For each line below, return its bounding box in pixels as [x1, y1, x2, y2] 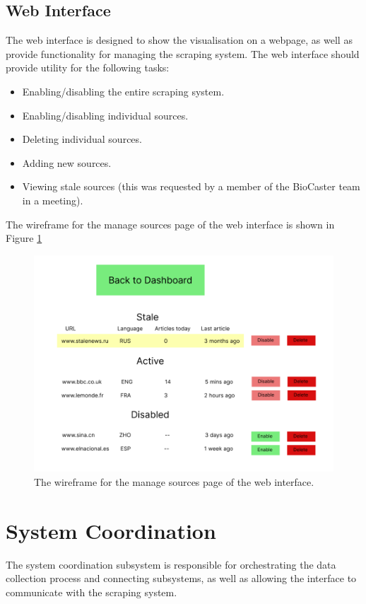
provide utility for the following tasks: [6, 60, 170, 75]
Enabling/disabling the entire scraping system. [22, 83, 225, 98]
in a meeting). [22, 192, 83, 207]
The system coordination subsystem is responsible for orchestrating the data [6, 557, 336, 571]
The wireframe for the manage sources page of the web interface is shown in [6, 216, 335, 231]
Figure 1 [6, 231, 42, 245]
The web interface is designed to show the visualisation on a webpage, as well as [6, 33, 353, 47]
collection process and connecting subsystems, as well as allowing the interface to [6, 571, 357, 586]
